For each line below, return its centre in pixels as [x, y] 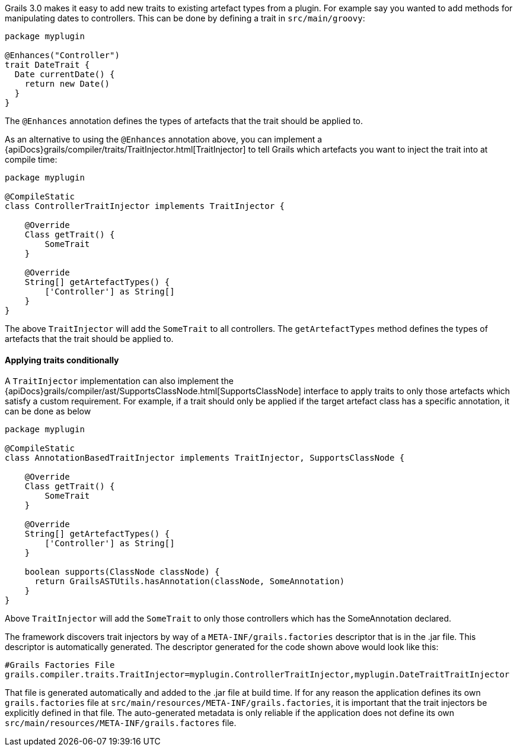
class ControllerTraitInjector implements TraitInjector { [145, 206]
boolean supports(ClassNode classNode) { [122, 572]
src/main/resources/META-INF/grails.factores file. [121, 723]
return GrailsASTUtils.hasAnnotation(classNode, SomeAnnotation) [190, 582]
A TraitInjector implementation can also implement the [119, 381]
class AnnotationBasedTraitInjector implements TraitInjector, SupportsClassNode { [205, 458]
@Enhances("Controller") [62, 55]
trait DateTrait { [47, 65]
